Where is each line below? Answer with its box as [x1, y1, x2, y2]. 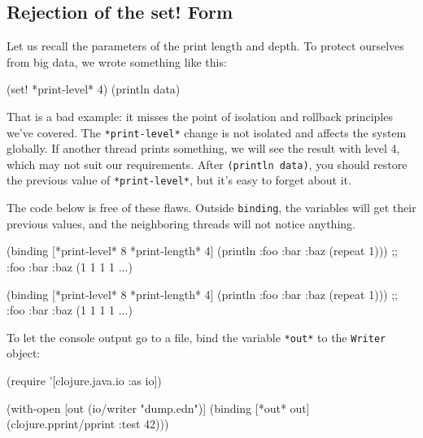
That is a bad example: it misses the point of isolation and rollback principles [7, 107, 393, 124]
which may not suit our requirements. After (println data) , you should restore [7, 155, 408, 172]
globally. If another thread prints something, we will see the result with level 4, [7, 140, 400, 157]
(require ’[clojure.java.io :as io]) [7, 372, 162, 389]
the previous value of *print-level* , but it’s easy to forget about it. [7, 171, 351, 189]
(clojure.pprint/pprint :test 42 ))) [7, 415, 169, 432]
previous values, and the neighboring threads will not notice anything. [7, 215, 355, 232]
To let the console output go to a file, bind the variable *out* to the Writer [7, 328, 386, 345]
